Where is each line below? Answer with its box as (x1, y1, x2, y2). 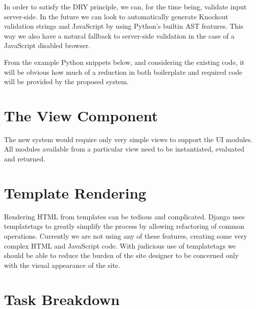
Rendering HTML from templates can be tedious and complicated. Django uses (4, 211, 245, 221)
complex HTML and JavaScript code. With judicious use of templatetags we (4, 240, 236, 251)
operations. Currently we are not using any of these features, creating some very (4, 230, 248, 241)
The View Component (4, 105, 158, 125)
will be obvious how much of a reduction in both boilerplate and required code (4, 66, 243, 77)
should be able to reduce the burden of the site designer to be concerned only (4, 250, 239, 260)
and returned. (4, 154, 46, 164)
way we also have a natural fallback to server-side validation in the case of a (4, 30, 235, 41)
